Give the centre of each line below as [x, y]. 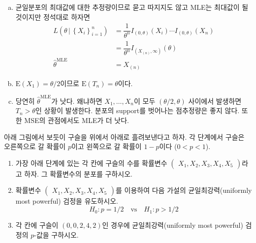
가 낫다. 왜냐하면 [77, 101]
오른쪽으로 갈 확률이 [35, 146]
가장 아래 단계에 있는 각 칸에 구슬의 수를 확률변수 [91, 163]
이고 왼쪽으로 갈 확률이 [106, 146]
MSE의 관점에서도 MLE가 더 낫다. [77, 120]
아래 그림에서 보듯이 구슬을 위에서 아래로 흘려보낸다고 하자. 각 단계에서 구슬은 [124, 137]
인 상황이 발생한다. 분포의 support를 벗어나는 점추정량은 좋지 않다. [137, 110]
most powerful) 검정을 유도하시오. [67, 201]
